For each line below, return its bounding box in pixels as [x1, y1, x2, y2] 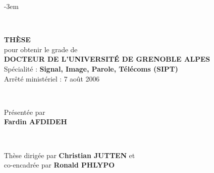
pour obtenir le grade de [4, 44, 78, 54]
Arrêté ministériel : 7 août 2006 [4, 73, 100, 84]
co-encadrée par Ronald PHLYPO [4, 160, 115, 170]
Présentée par [4, 106, 46, 117]
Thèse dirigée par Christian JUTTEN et [4, 150, 135, 160]
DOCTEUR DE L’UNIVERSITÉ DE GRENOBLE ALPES [4, 54, 211, 64]
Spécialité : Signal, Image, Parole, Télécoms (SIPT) [4, 63, 178, 74]
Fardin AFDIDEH [4, 116, 67, 127]
